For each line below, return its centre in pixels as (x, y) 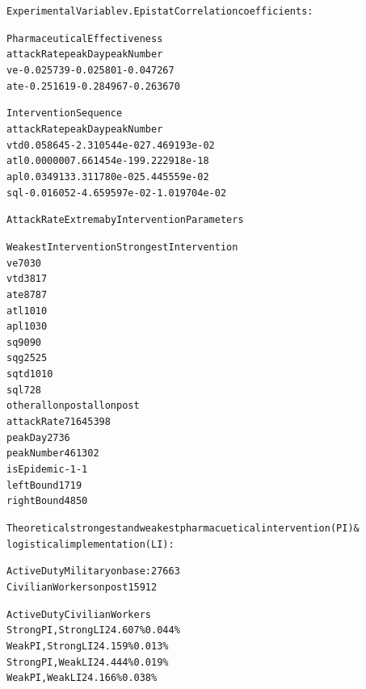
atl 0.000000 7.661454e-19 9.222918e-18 (108, 161)
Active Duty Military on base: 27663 (93, 571)
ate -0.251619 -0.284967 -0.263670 (93, 86)
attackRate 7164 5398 (59, 422)
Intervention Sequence (65, 113)
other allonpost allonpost (73, 406)
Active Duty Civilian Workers (79, 614)
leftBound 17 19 (44, 485)
